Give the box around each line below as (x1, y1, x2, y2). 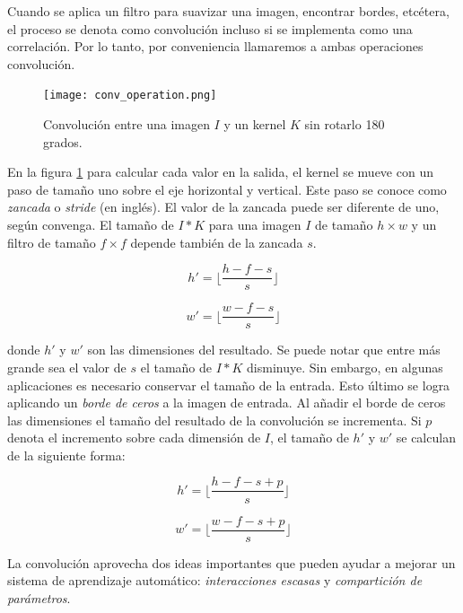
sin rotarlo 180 (304, 115, 385, 134)
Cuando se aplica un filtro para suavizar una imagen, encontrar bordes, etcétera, (7, 2, 450, 20)
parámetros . (7, 588, 71, 607)
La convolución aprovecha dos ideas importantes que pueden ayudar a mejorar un (7, 553, 456, 572)
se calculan (396, 428, 456, 447)
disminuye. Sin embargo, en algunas (247, 357, 443, 376)
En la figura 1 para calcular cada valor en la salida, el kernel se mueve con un (7, 162, 433, 181)
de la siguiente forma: (7, 445, 126, 464)
